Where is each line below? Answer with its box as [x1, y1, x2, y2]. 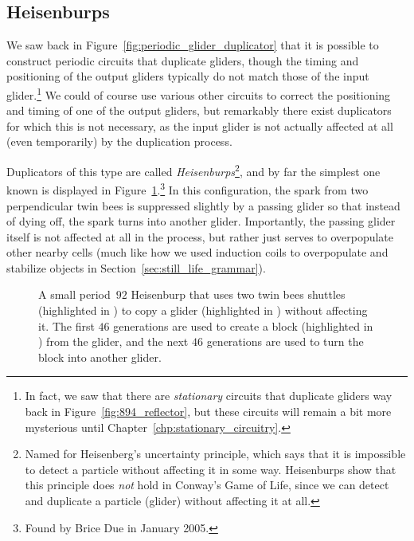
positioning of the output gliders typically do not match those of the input [6, 68, 369, 84]
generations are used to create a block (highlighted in [113, 317, 373, 334]
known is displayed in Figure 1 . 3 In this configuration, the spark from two [6, 179, 369, 198]
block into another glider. [38, 348, 162, 365]
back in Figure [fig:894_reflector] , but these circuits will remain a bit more [25, 403, 392, 420]
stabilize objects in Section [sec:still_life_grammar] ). [6, 259, 266, 276]
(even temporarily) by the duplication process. [6, 133, 232, 150]
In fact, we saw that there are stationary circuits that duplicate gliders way [25, 387, 393, 404]
